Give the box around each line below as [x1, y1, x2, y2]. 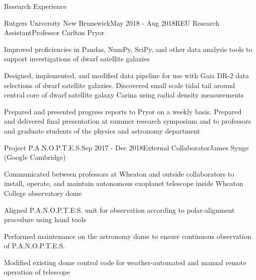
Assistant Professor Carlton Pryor [4, 27, 104, 38]
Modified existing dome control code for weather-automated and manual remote [4, 257, 247, 267]
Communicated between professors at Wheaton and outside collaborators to [4, 168, 234, 179]
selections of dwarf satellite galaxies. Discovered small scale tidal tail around [4, 80, 235, 90]
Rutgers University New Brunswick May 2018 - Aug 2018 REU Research [4, 17, 220, 28]
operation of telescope [4, 267, 70, 277]
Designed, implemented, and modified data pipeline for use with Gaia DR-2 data [4, 70, 249, 80]
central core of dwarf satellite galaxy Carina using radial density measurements [4, 90, 244, 100]
